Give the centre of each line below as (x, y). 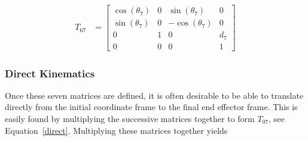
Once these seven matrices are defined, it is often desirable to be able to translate (154, 95)
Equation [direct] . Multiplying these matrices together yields (116, 130)
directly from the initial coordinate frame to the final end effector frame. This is (151, 107)
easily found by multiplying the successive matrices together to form (130, 119)
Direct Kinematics (50, 73)
